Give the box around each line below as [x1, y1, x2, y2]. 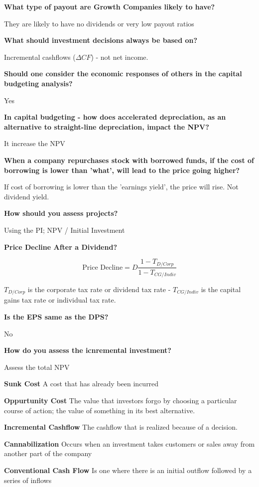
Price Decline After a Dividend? [4, 241, 117, 252]
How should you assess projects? [4, 208, 118, 218]
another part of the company [4, 448, 92, 459]
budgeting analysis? [4, 78, 73, 88]
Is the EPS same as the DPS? [4, 312, 109, 322]
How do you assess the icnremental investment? [4, 345, 171, 355]
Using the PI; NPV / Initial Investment [4, 224, 125, 235]
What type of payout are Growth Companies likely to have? [4, 1, 215, 11]
